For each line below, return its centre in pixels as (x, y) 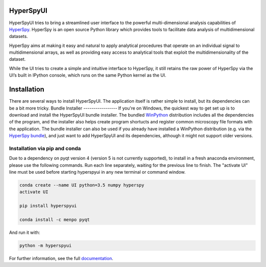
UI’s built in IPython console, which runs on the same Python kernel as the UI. (88, 75)
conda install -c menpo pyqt (55, 219)
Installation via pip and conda (45, 148)
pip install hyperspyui (48, 206)
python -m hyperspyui (46, 245)
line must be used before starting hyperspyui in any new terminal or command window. (97, 172)
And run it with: (25, 232)
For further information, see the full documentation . (61, 258)
